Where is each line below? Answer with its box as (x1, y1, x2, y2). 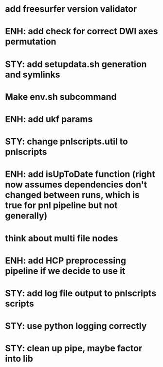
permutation (5, 36, 57, 47)
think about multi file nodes (5, 233, 118, 244)
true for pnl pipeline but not (5, 200, 118, 211)
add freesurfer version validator (5, 3, 137, 15)
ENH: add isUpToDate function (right (5, 169, 156, 180)
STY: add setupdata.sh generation (5, 59, 147, 69)
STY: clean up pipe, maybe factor (5, 343, 143, 354)
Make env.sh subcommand (5, 91, 117, 102)
